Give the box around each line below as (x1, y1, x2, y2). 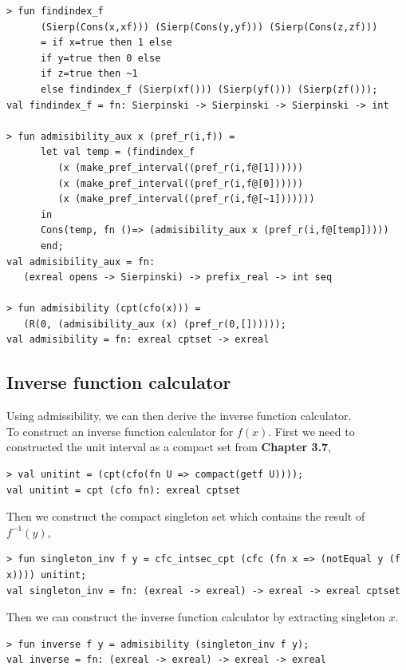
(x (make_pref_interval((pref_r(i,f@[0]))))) (57, 177, 304, 189)
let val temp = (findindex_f (40, 146, 195, 158)
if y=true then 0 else (40, 52, 161, 64)
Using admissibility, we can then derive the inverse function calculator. (6, 407, 352, 424)
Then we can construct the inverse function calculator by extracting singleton (6, 609, 385, 625)
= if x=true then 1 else (40, 37, 172, 49)
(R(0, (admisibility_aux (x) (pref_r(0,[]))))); (23, 318, 286, 330)
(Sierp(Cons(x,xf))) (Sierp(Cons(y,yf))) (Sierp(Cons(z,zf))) (40, 21, 378, 33)
